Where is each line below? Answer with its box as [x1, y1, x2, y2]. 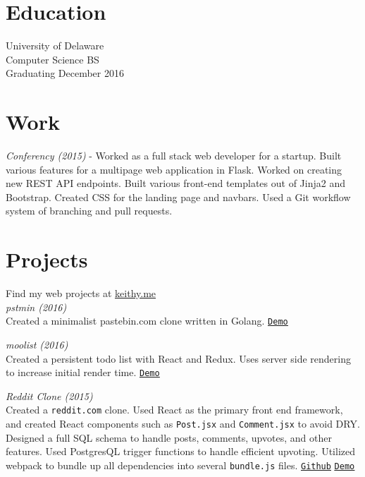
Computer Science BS [6, 52, 99, 66]
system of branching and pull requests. [6, 203, 173, 218]
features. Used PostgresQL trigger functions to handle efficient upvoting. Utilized [6, 444, 355, 459]
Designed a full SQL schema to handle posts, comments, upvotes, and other [6, 430, 332, 445]
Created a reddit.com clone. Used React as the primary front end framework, [6, 402, 343, 417]
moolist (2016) [6, 337, 68, 351]
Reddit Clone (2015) [6, 388, 93, 403]
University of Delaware [6, 38, 104, 53]
